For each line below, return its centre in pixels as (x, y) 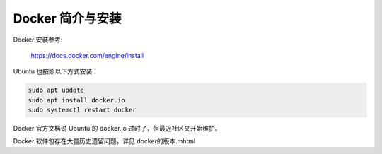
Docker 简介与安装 (67, 18)
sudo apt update (56, 90)
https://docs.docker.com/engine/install (87, 55)
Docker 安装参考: (38, 40)
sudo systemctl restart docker (82, 110)
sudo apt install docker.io (76, 100)
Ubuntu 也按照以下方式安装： (56, 71)
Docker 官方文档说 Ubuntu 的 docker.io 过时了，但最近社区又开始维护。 (117, 129)
